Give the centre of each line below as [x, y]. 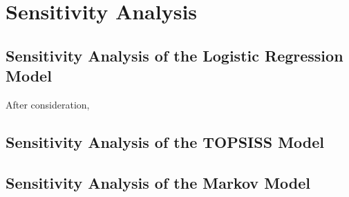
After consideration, [48, 104]
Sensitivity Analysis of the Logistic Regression [174, 55]
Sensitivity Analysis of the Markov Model [158, 182]
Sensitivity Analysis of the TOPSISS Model [165, 141]
